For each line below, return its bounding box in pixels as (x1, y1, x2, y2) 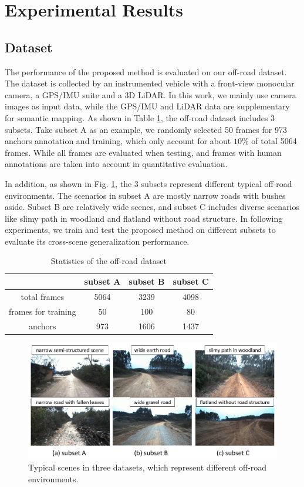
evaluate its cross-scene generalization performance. (5, 235, 190, 247)
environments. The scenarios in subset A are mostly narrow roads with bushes (5, 189, 286, 201)
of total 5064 (251, 135, 297, 147)
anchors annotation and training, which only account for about (5, 135, 231, 147)
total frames (21, 290, 65, 302)
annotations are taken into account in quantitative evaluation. (5, 158, 228, 170)
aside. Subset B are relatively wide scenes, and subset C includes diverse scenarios (5, 201, 299, 213)
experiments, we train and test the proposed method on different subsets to (5, 224, 276, 236)
